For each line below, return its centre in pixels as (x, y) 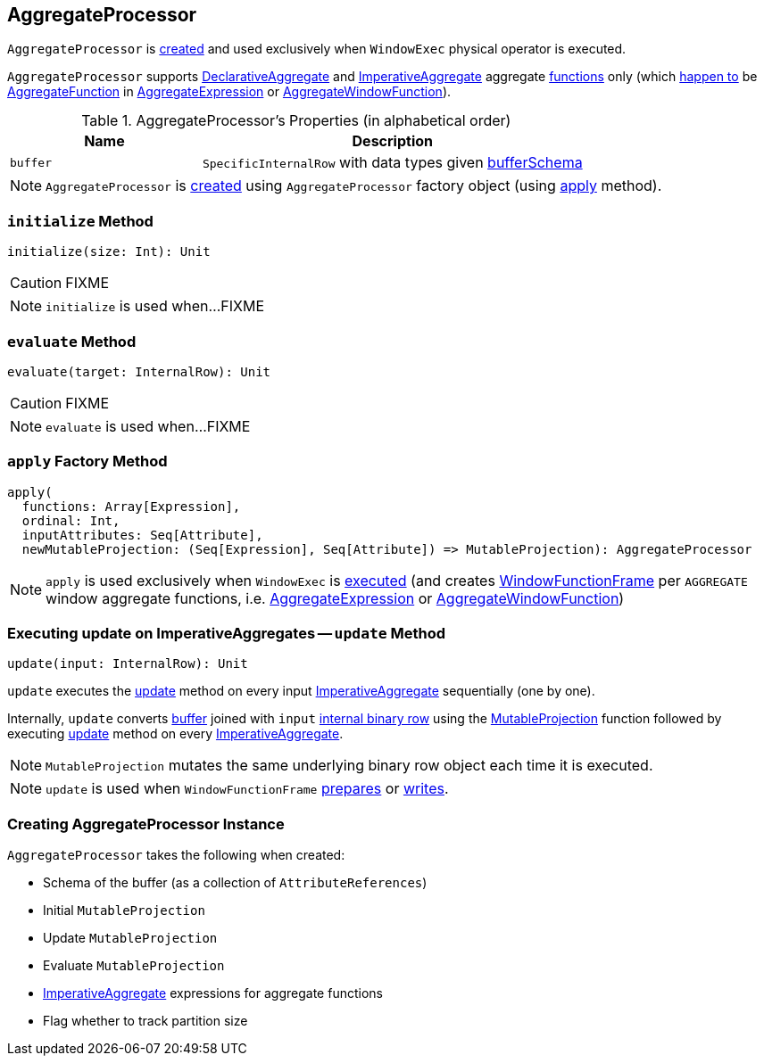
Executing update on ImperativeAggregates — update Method (227, 634)
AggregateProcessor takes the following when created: (176, 855)
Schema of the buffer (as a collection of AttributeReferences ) (235, 883)
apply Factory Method (87, 461)
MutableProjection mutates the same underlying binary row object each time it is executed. (349, 766)
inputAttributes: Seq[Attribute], (142, 535)
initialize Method (80, 221)
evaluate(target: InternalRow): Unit (139, 371)
